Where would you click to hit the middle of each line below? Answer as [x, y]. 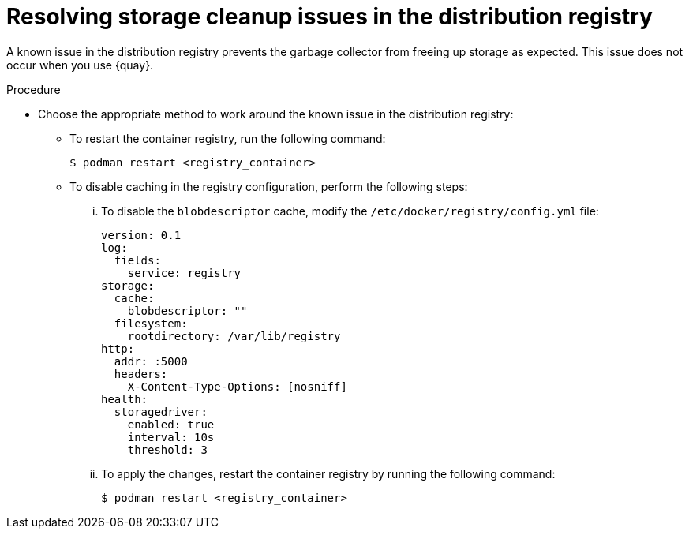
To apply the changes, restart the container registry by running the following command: [328, 473]
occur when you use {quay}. [80, 65]
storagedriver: [161, 412]
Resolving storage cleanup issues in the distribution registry [330, 17]
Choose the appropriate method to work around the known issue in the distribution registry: [276, 114]
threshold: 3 [167, 449]
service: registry [184, 273]
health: [125, 399]
